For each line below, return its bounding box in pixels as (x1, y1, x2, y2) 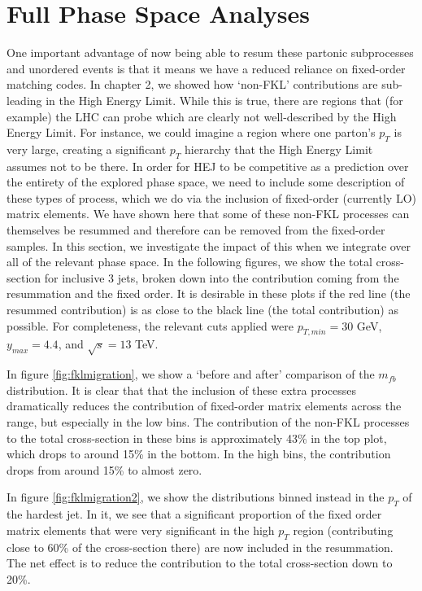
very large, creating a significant (7, 140, 167, 157)
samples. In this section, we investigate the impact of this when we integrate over (7, 237, 411, 254)
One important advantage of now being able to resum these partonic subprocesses (7, 44, 414, 61)
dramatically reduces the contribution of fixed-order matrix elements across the (7, 397, 402, 414)
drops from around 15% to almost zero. (7, 461, 202, 478)
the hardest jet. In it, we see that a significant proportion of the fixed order (7, 506, 382, 523)
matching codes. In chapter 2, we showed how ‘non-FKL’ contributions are (7, 76, 378, 93)
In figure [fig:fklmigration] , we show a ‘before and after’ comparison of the (7, 366, 375, 383)
